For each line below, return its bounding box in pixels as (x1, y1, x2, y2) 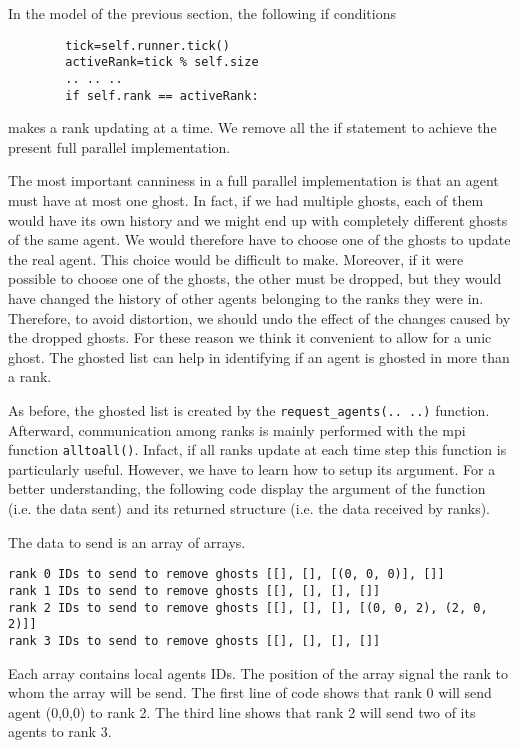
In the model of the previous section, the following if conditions (8, 3, 397, 23)
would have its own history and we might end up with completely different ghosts (8, 209, 508, 230)
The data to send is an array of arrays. (8, 531, 246, 552)
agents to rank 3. (8, 721, 112, 742)
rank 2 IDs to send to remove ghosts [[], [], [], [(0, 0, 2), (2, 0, (8, 600, 488, 615)
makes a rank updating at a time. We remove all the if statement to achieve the (8, 117, 497, 138)
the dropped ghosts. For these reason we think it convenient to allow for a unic (8, 327, 492, 348)
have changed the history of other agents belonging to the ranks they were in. (8, 287, 484, 308)
